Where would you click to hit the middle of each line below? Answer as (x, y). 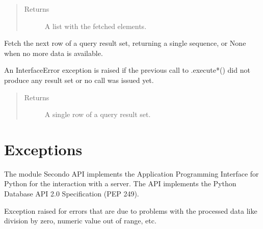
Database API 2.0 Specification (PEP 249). (72, 194)
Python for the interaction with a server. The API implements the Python (120, 183)
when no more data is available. (54, 53)
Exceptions (43, 149)
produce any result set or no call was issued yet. (79, 80)
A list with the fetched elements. (96, 26)
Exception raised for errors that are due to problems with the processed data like (131, 210)
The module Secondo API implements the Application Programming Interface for (131, 173)
